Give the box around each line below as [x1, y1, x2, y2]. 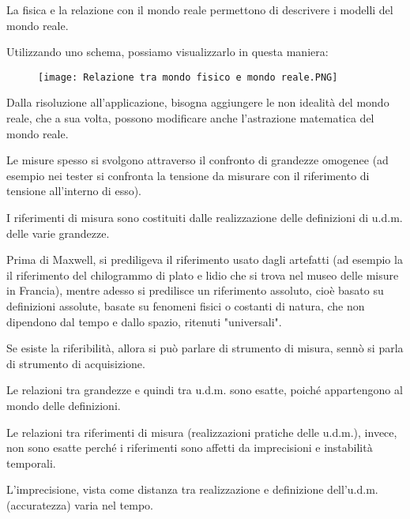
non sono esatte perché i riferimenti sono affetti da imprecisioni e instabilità [6, 439, 373, 456]
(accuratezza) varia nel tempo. [6, 496, 153, 513]
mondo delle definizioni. [6, 397, 121, 413]
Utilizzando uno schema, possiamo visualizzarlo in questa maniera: [6, 43, 329, 60]
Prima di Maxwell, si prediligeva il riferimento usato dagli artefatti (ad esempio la [6, 251, 403, 268]
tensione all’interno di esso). [6, 182, 141, 199]
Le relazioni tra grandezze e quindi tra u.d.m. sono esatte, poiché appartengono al [6, 382, 403, 398]
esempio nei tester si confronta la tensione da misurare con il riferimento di [6, 167, 370, 183]
